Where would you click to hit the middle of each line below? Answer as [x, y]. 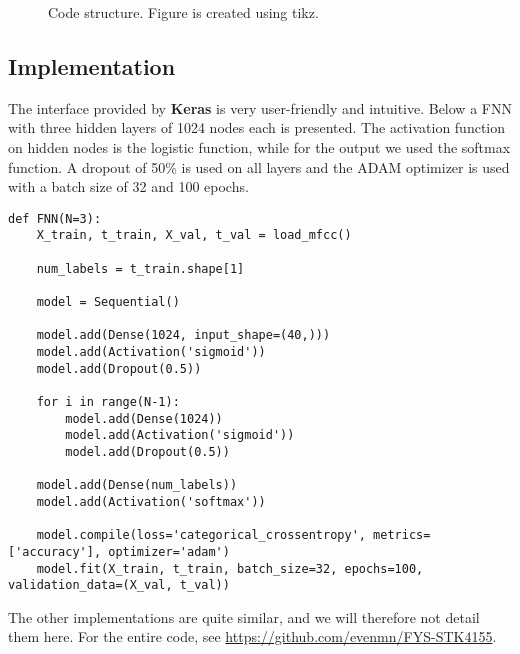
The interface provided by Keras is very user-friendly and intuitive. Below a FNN [260, 107]
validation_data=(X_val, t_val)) [119, 585]
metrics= [402, 535]
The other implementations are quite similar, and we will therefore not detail [244, 616]
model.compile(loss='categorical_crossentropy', [201, 535]
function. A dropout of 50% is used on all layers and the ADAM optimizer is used [259, 166]
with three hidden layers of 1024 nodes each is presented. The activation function [257, 127]
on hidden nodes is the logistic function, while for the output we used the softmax [259, 146]
